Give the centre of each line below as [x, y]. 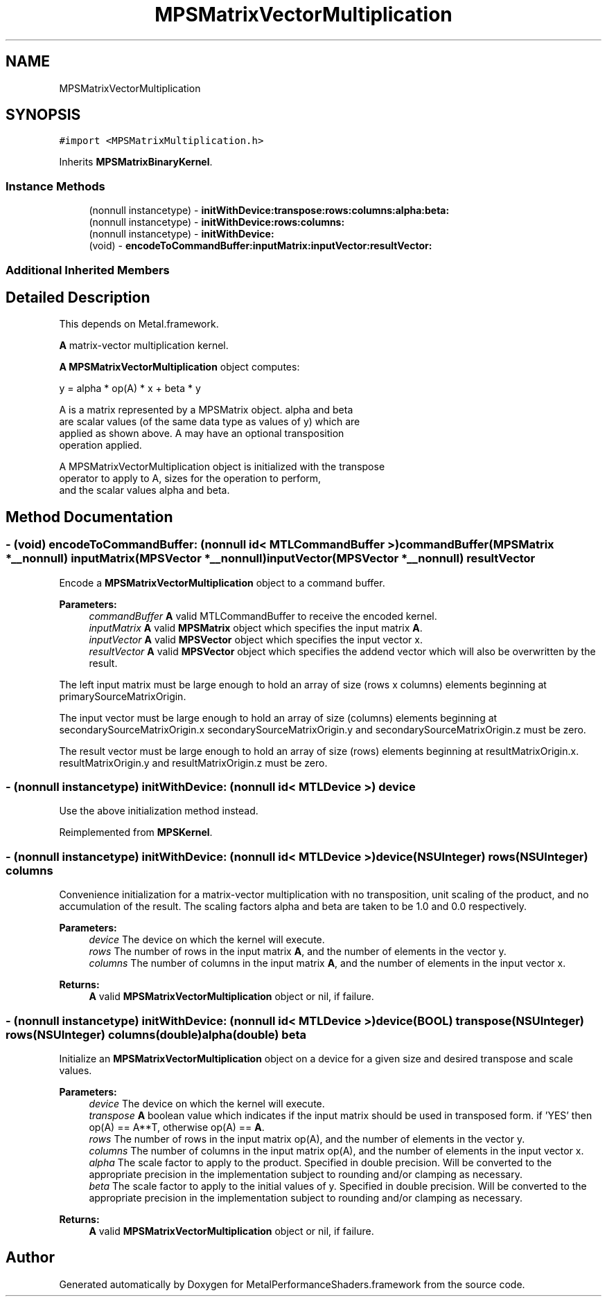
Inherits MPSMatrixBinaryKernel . [136, 162]
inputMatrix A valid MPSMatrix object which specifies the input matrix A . [256, 627]
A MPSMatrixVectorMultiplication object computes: [179, 367]
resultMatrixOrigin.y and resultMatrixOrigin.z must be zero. [193, 763]
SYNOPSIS [43, 115]
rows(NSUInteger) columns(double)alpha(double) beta [156, 1034]
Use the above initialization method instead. [159, 811]
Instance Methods [55, 186]
